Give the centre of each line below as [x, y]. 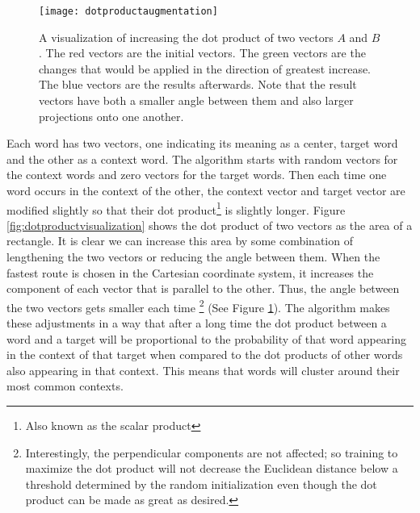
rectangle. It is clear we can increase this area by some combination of [180, 241]
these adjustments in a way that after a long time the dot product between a [197, 323]
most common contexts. [65, 386]
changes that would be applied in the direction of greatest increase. [205, 68]
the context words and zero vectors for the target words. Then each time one [197, 175]
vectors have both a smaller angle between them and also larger [196, 100]
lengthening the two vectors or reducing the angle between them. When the [193, 257]
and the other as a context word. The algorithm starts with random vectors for [202, 158]
